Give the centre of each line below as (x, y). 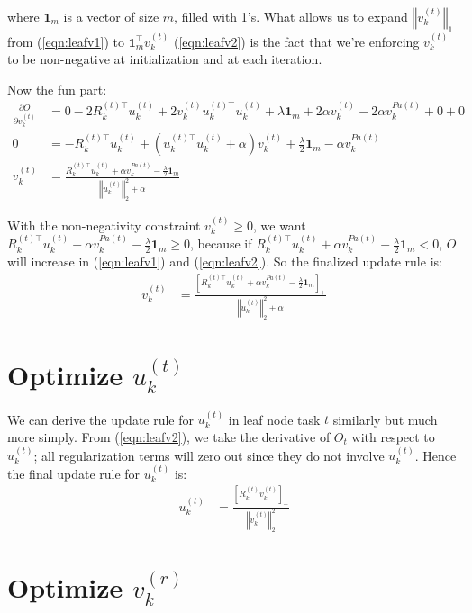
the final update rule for (74, 473)
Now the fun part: (57, 89)
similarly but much (385, 419)
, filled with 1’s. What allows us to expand (291, 16)
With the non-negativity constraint (104, 225)
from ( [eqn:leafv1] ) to (66, 41)
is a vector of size (111, 16)
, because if (221, 243)
